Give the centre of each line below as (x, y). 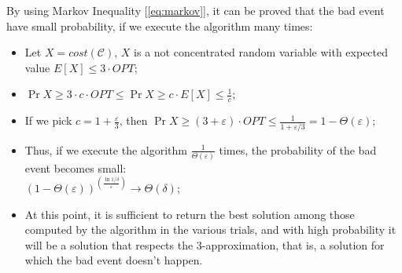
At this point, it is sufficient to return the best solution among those (190, 214)
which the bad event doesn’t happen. (114, 260)
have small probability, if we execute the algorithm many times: (160, 25)
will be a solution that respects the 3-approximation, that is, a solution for (205, 244)
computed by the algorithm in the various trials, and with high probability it (210, 229)
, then (133, 120)
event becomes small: (76, 167)
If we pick (48, 120)
